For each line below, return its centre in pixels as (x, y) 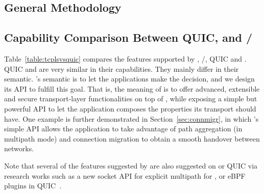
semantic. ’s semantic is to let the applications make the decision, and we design (129, 79)
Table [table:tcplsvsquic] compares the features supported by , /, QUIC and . (125, 58)
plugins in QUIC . (33, 186)
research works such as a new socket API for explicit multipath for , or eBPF (125, 175)
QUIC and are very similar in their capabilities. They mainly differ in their (122, 68)
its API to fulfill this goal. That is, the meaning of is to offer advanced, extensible (132, 88)
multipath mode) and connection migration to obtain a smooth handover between (132, 138)
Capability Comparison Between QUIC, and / (128, 37)
